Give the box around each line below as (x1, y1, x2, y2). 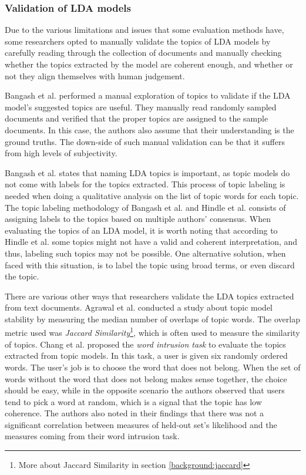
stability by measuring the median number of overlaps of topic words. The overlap (5, 312, 300, 325)
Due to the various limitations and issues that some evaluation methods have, (5, 23, 284, 36)
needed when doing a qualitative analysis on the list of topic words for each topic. (5, 189, 299, 201)
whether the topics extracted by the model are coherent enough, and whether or (5, 58, 293, 70)
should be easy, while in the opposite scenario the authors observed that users (5, 384, 285, 396)
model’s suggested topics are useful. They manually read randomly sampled (5, 100, 277, 113)
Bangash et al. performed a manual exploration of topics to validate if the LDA (5, 89, 291, 102)
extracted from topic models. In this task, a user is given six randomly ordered (5, 349, 288, 362)
